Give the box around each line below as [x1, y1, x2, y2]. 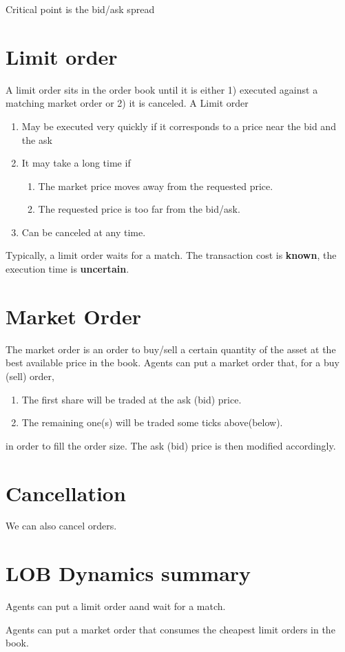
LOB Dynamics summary [6, 559, 251, 587]
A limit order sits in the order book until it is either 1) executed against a [6, 82, 318, 96]
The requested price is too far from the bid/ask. [38, 202, 240, 216]
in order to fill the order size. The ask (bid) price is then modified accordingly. [6, 438, 336, 452]
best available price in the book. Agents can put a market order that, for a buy [6, 355, 339, 370]
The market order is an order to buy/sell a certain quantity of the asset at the [6, 341, 336, 356]
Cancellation [6, 479, 126, 507]
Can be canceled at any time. [21, 224, 146, 239]
